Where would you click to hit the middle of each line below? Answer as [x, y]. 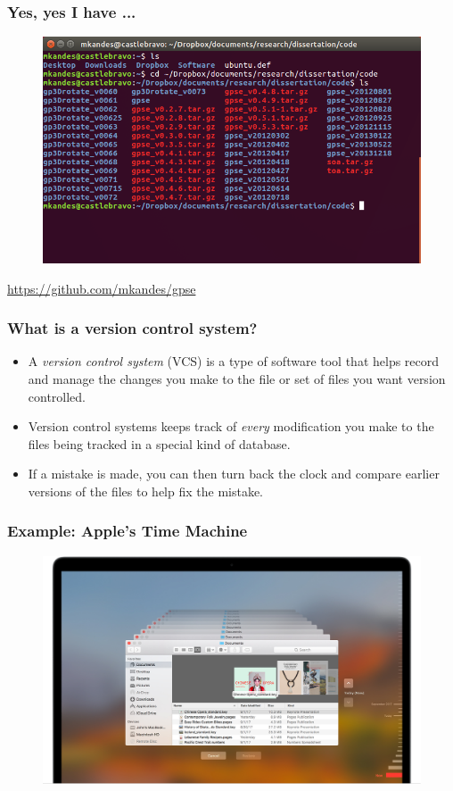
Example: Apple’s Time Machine [128, 531]
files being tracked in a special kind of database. [159, 443]
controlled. [57, 396]
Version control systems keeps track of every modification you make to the [231, 426]
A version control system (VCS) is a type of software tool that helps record [234, 361]
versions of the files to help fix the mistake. [146, 491]
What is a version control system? [132, 328]
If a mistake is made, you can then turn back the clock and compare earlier [234, 474]
